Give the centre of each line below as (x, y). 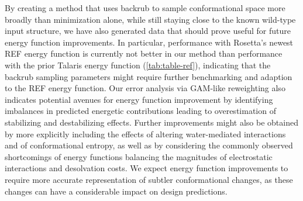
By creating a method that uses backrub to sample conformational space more (145, 8)
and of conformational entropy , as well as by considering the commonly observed (149, 145)
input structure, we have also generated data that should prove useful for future (148, 31)
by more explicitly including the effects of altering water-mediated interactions (145, 134)
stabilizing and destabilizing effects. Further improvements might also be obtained (151, 122)
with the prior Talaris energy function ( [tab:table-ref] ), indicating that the (138, 65)
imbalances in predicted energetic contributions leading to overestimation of (140, 111)
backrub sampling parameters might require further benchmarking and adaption (149, 76)
